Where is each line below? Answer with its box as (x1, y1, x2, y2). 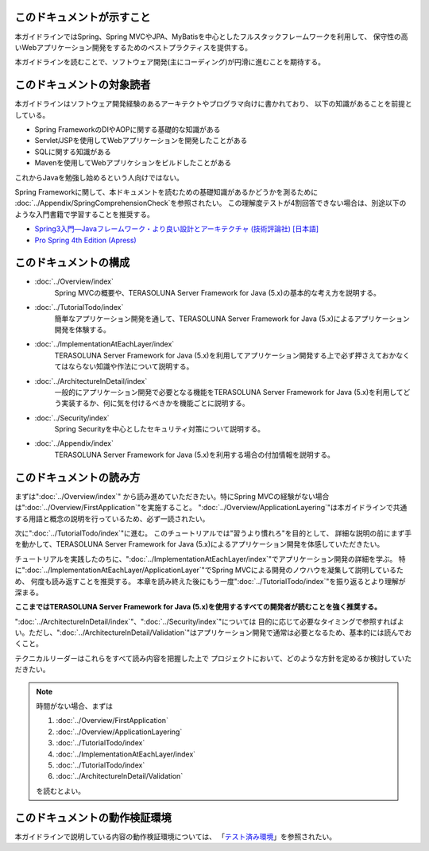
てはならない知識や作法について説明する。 (54, 362, 194, 371)
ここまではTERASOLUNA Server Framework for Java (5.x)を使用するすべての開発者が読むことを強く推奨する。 (14, 602, 381, 612)
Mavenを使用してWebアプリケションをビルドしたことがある (34, 158, 232, 168)
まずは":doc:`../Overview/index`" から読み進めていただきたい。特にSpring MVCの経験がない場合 (14, 491, 330, 501)
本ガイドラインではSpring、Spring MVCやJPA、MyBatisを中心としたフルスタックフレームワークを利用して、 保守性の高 (14, 32, 408, 41)
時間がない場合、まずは (36, 702, 113, 711)
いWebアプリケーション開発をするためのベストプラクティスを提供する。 (14, 42, 252, 52)
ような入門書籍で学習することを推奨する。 (14, 209, 154, 219)
